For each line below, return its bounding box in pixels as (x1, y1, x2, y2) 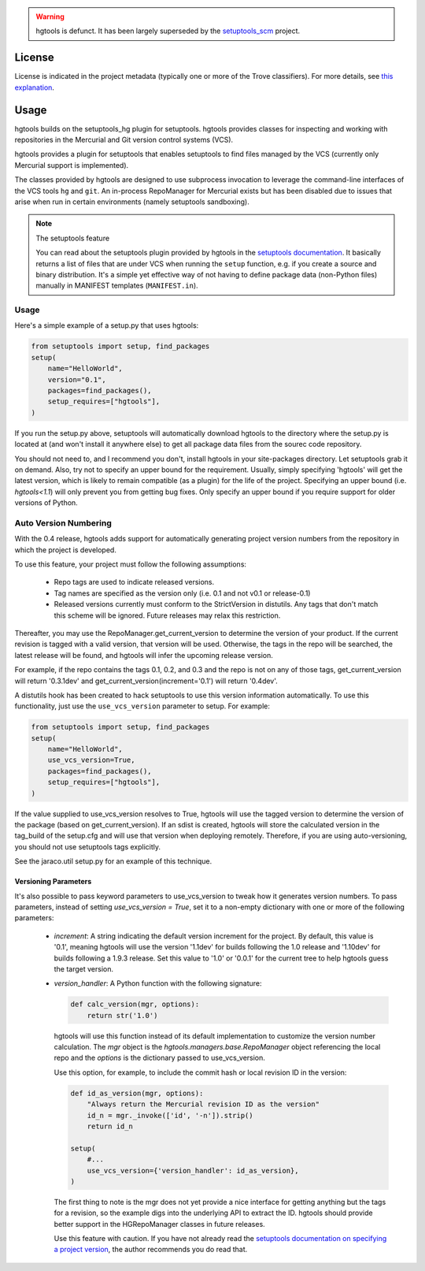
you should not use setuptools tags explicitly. (14, 842, 161, 851)
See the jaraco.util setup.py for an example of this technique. (14, 857, 213, 866)
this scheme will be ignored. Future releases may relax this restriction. (54, 611, 281, 620)
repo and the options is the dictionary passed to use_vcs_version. (54, 1053, 265, 1063)
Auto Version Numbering (14, 517, 112, 528)
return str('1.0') (87, 1011, 158, 1020)
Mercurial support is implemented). (14, 160, 129, 169)
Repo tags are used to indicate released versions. (54, 578, 215, 587)
